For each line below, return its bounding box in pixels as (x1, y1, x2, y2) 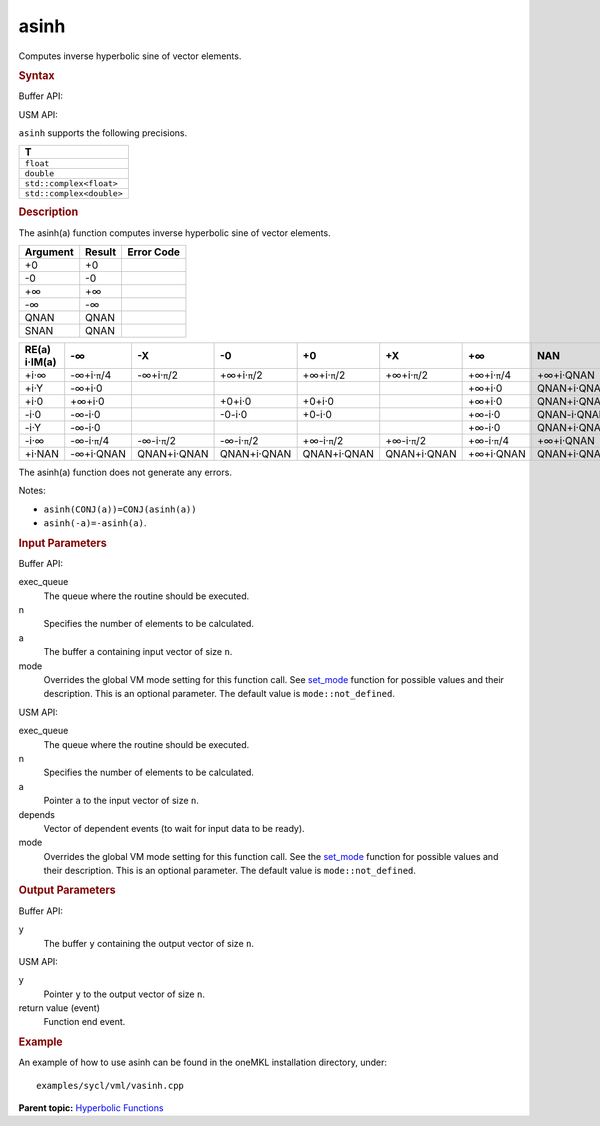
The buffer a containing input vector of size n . (43, 646, 233, 658)
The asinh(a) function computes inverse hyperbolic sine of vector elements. (18, 226, 331, 239)
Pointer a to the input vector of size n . (43, 795, 200, 807)
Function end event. (43, 1016, 126, 1028)
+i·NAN (24, 447, 59, 461)
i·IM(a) (24, 355, 57, 369)
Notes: (18, 485, 46, 497)
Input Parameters (18, 536, 107, 550)
